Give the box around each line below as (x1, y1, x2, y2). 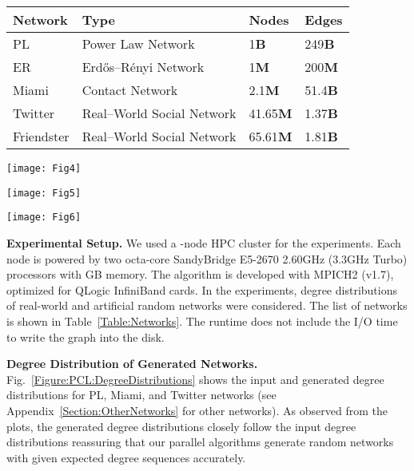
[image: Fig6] (6, 212, 82, 224)
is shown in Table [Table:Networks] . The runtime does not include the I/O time (6, 312, 398, 329)
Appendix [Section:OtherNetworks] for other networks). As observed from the (6, 402, 388, 418)
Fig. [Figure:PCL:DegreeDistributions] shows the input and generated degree (6, 370, 384, 387)
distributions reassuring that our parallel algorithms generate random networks (6, 433, 394, 450)
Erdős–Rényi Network (82, 57, 205, 76)
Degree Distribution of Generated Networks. (6, 355, 258, 372)
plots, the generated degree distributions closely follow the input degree (6, 418, 356, 434)
